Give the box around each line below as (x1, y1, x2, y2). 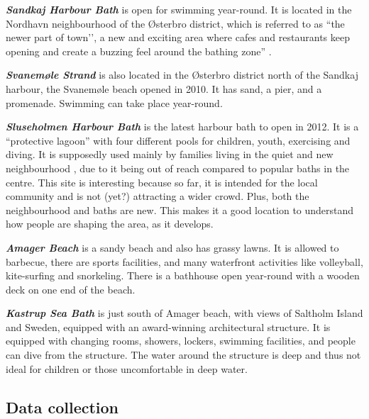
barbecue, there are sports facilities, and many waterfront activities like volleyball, (6, 254, 363, 269)
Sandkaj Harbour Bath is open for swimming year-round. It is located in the (6, 2, 352, 16)
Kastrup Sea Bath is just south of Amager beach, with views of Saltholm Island (6, 306, 363, 320)
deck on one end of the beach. (6, 281, 136, 296)
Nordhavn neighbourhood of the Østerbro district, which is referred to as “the (6, 16, 345, 30)
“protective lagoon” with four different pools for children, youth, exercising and (6, 133, 351, 147)
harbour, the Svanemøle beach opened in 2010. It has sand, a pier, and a (6, 81, 322, 96)
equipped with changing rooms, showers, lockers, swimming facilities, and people (6, 333, 356, 348)
